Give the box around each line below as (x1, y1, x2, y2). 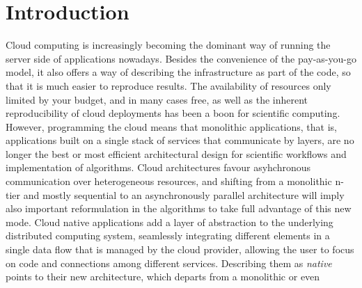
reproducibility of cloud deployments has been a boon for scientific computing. (6, 106, 340, 120)
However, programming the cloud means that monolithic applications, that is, (6, 119, 337, 134)
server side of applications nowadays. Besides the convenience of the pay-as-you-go (6, 51, 356, 65)
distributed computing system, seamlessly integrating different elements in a (6, 228, 330, 243)
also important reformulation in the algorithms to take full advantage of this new (6, 201, 352, 216)
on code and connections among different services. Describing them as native (6, 255, 332, 270)
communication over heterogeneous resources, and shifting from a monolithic (6, 174, 332, 189)
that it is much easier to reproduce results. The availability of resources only (6, 78, 331, 93)
